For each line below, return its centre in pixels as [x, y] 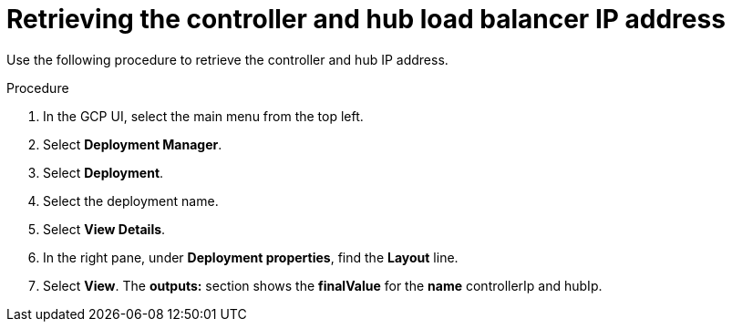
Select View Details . [104, 229]
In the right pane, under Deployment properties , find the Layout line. [251, 257]
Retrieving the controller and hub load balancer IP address [366, 19]
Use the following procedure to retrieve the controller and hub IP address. [227, 59]
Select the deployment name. [131, 200]
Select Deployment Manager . [133, 144]
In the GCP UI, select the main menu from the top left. [203, 116]
